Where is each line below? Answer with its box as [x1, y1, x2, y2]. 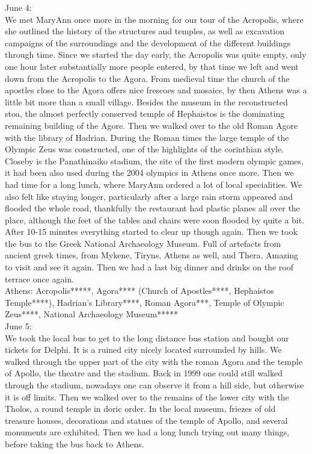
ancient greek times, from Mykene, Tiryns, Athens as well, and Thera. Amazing [5, 249, 299, 261]
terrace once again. [5, 272, 75, 285]
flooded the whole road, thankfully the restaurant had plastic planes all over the [5, 202, 300, 214]
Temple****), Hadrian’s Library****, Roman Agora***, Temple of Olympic [5, 296, 284, 308]
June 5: [5, 320, 32, 332]
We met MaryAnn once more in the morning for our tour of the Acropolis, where [5, 13, 304, 25]
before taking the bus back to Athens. [5, 437, 144, 450]
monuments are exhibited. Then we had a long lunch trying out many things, [5, 426, 290, 438]
